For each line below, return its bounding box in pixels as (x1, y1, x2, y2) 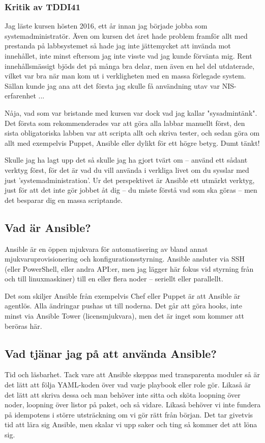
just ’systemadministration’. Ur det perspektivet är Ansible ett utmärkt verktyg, (5, 174, 255, 185)
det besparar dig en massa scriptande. (5, 194, 123, 205)
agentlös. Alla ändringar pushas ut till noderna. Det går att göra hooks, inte (5, 300, 243, 311)
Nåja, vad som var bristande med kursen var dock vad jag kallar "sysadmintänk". (5, 107, 257, 118)
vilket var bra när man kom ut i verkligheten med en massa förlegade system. (5, 70, 246, 81)
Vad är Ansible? (5, 219, 91, 235)
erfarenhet (5, 90, 36, 101)
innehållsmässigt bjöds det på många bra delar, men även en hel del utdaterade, (5, 60, 255, 71)
